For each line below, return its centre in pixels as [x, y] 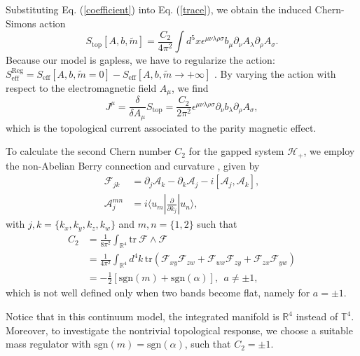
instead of [317, 316]
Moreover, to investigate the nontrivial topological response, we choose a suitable [179, 330]
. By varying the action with [275, 73]
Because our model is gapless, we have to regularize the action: [140, 60]
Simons [21, 23]
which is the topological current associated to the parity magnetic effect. [161, 127]
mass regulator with [48, 344]
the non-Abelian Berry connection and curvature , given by [133, 165]
